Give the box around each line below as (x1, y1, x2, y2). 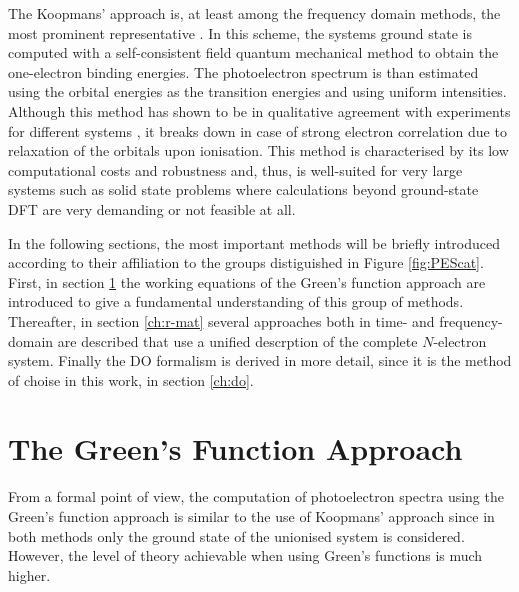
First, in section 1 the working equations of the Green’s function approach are (8, 271, 486, 292)
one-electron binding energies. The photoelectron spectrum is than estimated (8, 61, 479, 82)
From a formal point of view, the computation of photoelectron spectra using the (8, 486, 504, 507)
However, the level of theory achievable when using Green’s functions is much (8, 545, 483, 566)
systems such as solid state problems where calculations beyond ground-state (8, 179, 479, 200)
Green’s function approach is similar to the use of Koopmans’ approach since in (8, 506, 495, 526)
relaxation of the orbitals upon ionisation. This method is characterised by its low (8, 140, 509, 161)
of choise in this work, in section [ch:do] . (8, 369, 254, 390)
